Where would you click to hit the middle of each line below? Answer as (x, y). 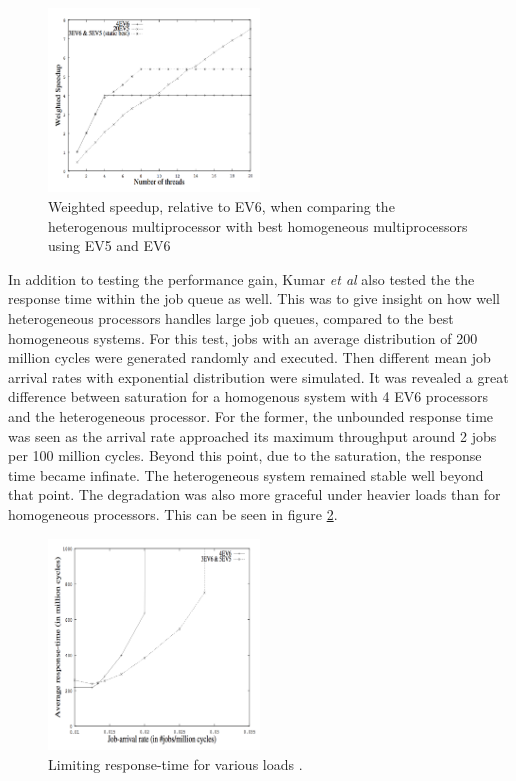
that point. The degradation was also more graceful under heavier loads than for (254, 494)
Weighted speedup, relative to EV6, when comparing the (221, 206)
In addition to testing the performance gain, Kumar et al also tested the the (241, 278)
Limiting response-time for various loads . (175, 763)
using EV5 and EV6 (109, 245)
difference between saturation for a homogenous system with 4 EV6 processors (248, 396)
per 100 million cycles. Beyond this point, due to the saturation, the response (245, 455)
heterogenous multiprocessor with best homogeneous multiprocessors (258, 225)
